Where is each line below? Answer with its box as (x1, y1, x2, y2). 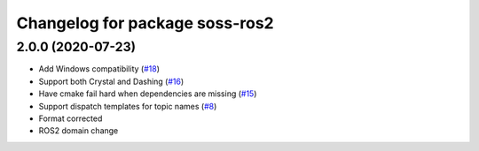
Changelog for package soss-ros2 (16, 13, 274, 33)
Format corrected (38, 113, 103, 124)
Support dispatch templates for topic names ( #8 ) (38, 101, 217, 111)
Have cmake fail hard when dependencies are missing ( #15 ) (38, 88, 257, 99)
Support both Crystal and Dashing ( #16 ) (38, 76, 185, 87)
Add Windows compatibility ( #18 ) (38, 64, 160, 74)
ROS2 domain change (38, 125, 119, 136)
